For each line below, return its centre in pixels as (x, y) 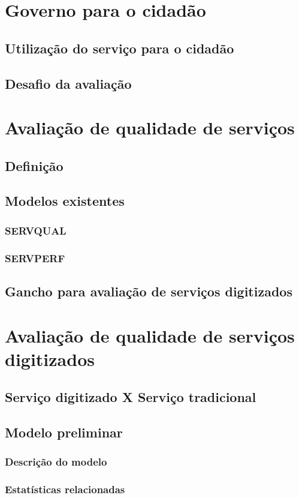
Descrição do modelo (56, 462)
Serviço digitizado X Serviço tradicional (131, 397)
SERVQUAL (36, 230)
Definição (34, 165)
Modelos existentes (65, 201)
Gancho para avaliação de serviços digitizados (149, 291)
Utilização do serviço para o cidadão (120, 48)
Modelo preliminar (64, 432)
